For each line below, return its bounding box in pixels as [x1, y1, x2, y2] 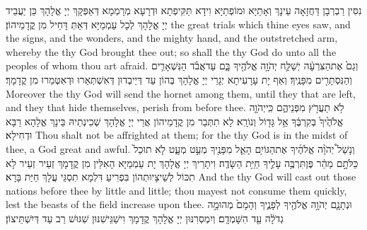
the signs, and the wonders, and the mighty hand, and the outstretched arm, [6, 30, 338, 45]
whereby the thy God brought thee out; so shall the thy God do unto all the [6, 44, 337, 59]
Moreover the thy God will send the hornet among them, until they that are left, [6, 86, 356, 100]
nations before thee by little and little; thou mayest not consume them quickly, [6, 183, 347, 197]
